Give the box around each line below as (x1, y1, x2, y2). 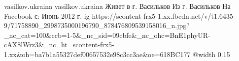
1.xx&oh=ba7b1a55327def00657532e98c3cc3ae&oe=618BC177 (4, 49, 191, 59)
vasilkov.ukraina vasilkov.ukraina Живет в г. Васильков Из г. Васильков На (4, 1, 231, 11)
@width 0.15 (193, 49, 230, 59)
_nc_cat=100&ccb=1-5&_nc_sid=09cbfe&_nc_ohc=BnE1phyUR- (4, 30, 210, 40)
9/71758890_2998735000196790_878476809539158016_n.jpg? (4, 20, 190, 30)
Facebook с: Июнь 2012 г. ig (4, 10, 90, 21)
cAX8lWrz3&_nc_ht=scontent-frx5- (4, 39, 114, 50)
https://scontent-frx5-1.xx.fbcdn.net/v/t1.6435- (92, 10, 236, 21)
